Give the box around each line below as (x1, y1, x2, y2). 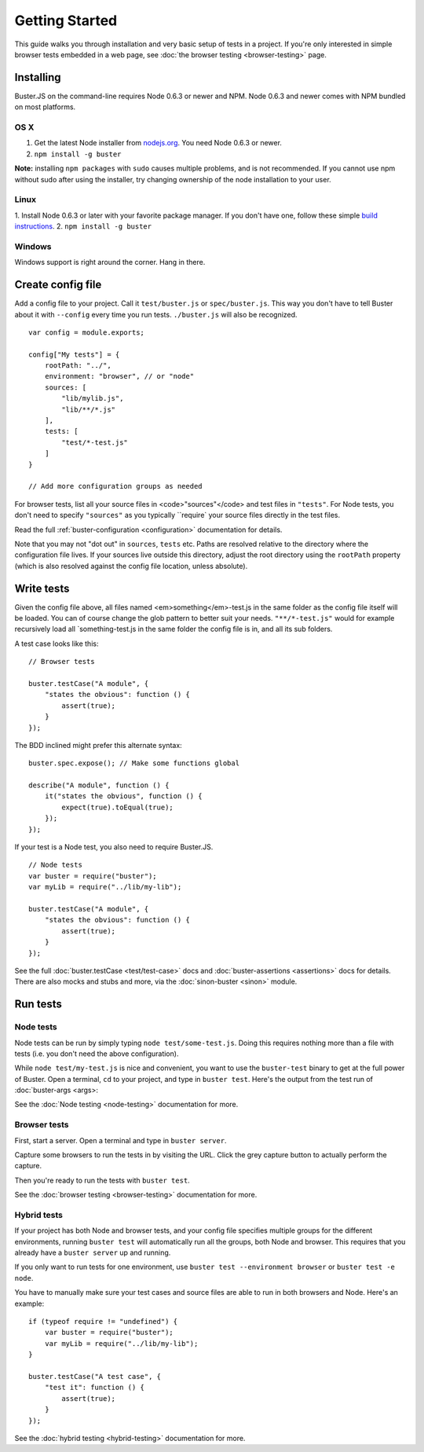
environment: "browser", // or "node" (44, 372, 195, 381)
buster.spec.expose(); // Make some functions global (28, 759, 239, 768)
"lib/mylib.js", (61, 394, 124, 403)
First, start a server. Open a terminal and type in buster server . (14, 1135, 227, 1145)
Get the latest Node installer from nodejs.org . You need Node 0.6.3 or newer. (34, 138, 283, 148)
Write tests (14, 581, 70, 595)
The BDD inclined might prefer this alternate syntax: (14, 740, 182, 750)
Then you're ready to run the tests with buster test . (14, 1175, 190, 1185)
